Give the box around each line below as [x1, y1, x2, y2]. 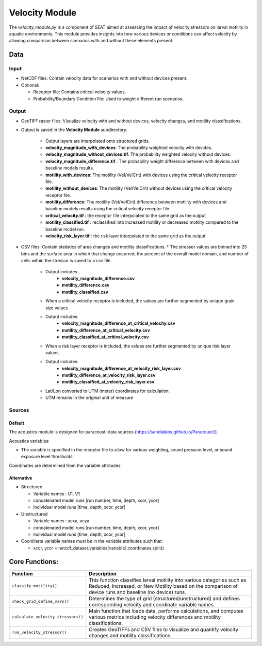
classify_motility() [12, 583, 58, 589]
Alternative [9, 475, 33, 480]
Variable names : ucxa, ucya [33, 518, 90, 524]
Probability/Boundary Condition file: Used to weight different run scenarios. [33, 96, 184, 101]
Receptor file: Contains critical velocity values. [33, 89, 126, 95]
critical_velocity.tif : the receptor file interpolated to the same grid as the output [45, 213, 206, 218]
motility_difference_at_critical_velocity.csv [62, 327, 150, 333]
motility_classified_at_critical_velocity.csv [62, 334, 149, 340]
